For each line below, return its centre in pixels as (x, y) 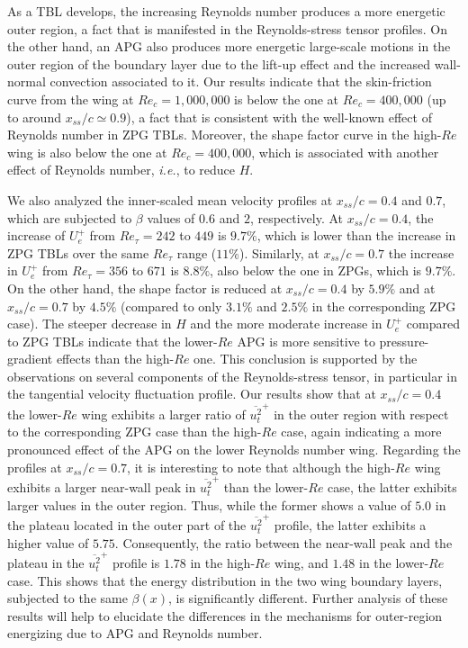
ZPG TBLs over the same (78, 252)
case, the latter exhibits (392, 487)
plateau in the (46, 562)
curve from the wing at (71, 99)
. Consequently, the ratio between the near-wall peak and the (283, 542)
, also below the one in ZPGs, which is (316, 270)
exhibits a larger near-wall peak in (102, 487)
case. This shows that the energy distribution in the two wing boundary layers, (225, 580)
